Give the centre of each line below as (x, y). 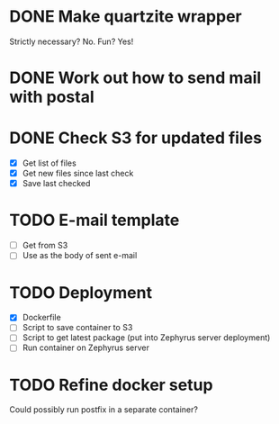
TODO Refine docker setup (111, 385)
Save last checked (56, 184)
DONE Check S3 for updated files (136, 138)
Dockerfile (41, 318)
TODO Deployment (81, 292)
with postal (52, 97)
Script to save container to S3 (77, 328)
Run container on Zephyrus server (86, 347)
